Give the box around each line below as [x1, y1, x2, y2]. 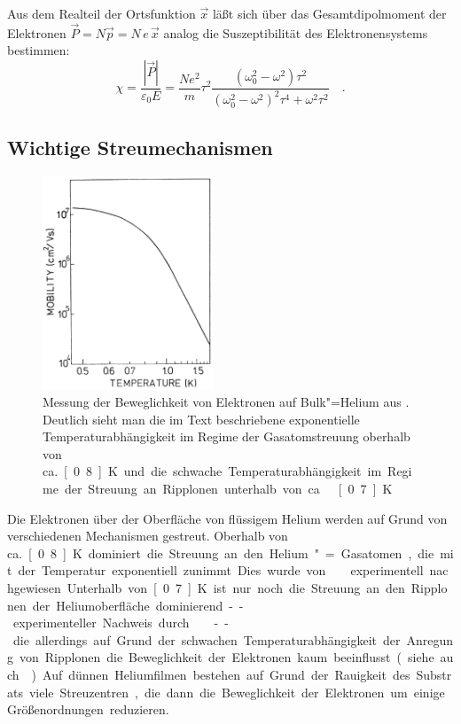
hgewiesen [7, 579, 61, 597]
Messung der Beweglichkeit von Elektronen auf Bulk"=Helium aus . [43, 393, 410, 411]
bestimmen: [7, 41, 70, 59]
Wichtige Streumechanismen [7, 133, 273, 160]
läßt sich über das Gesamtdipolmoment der [212, 4, 447, 22]
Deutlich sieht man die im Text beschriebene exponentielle [43, 409, 360, 428]
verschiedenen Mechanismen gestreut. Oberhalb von [7, 526, 288, 545]
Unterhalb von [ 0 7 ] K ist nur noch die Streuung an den [66, 579, 405, 597]
